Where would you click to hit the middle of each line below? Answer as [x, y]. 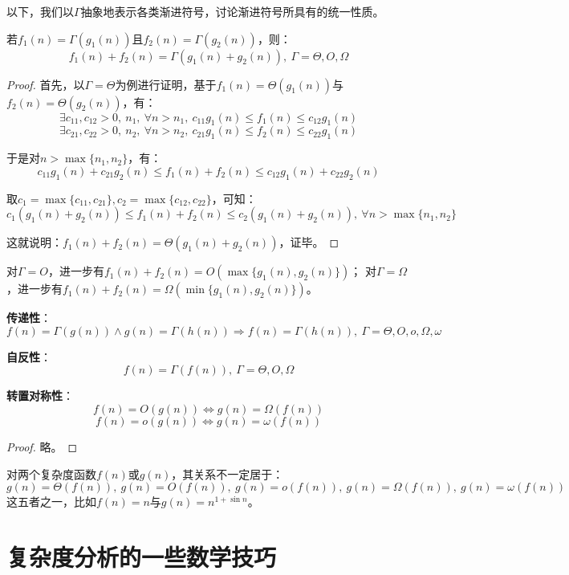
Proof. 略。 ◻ [42, 446]
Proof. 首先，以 [46, 84]
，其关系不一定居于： [228, 473]
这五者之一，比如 [51, 502]
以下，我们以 [40, 11]
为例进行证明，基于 [166, 84]
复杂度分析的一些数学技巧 [142, 556]
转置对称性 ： [40, 396]
